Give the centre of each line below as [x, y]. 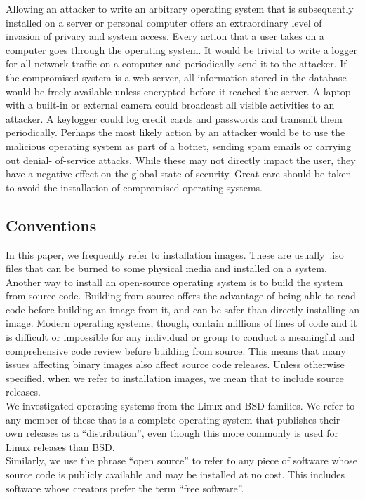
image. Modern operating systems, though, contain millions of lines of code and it [181, 323]
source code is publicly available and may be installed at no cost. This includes [175, 474]
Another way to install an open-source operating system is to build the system [174, 282]
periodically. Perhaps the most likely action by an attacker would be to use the [175, 132]
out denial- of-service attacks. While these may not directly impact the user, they [181, 160]
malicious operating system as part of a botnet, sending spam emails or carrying [178, 146]
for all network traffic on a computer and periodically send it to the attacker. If [176, 63]
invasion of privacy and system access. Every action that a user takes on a [165, 36]
